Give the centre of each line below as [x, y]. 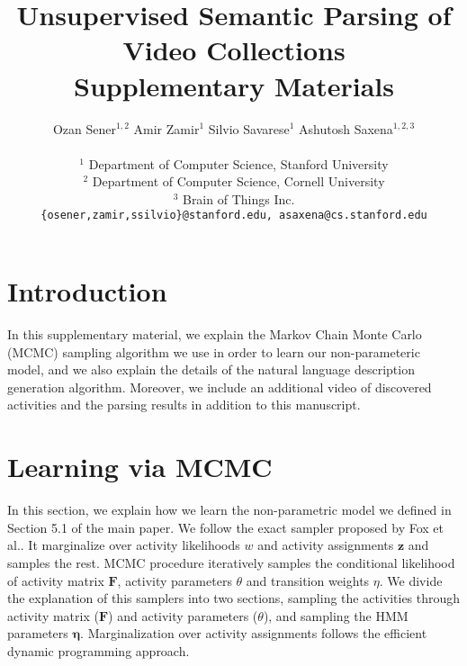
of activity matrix [56, 580]
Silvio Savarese [249, 128]
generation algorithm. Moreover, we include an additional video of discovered [220, 387]
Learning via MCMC [140, 467]
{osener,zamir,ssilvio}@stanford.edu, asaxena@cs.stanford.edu [234, 216]
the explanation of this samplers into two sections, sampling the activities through [234, 598]
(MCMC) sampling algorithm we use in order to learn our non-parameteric [214, 351]
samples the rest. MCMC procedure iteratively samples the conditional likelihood [231, 562]
